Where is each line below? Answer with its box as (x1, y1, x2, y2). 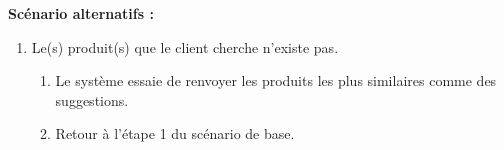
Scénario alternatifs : (8, 3, 154, 23)
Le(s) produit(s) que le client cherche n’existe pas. (31, 36, 339, 57)
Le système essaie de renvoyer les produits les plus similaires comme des (55, 70, 497, 91)
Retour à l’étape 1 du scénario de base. (55, 123, 295, 144)
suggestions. (55, 89, 129, 110)
